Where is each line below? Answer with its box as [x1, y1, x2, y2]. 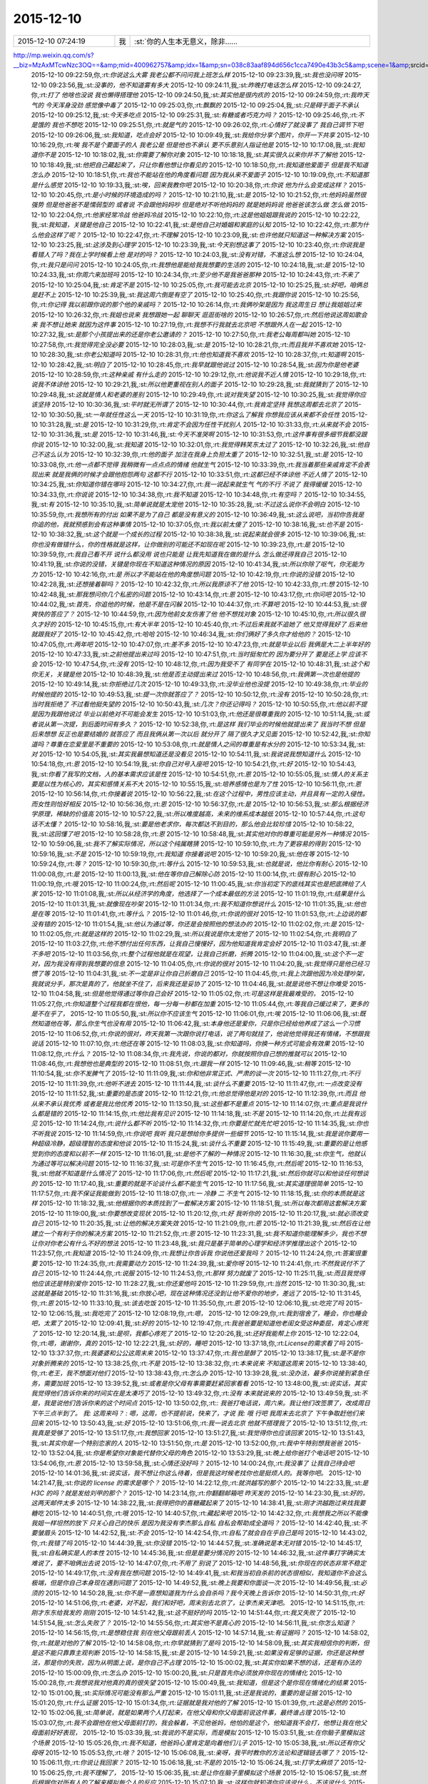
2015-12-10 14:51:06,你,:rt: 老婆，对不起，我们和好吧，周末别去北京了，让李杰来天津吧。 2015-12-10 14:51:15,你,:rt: [31, 1598, 365, 1607]
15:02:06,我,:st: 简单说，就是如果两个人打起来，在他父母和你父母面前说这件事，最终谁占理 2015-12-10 [49, 1708, 346, 1717]
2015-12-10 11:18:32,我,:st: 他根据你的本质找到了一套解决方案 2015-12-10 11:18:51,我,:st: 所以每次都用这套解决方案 [39, 1199, 367, 1207]
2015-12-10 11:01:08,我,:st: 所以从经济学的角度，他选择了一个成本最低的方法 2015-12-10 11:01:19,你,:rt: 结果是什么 [39, 889, 366, 898]
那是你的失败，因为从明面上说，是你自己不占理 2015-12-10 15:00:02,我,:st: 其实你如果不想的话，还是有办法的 [43, 1658, 362, 1667]
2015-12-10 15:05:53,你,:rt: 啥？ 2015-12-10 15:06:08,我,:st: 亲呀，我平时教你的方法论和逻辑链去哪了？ [45, 1748, 340, 1757]
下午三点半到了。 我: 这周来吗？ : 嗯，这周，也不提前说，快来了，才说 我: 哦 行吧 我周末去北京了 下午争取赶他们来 [31, 1409, 365, 1417]
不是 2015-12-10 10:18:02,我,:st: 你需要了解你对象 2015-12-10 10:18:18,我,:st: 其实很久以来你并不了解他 [43, 151, 338, 159]
